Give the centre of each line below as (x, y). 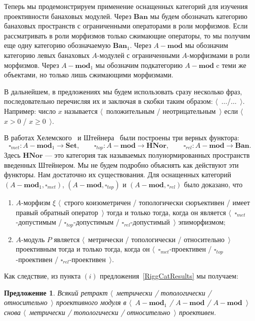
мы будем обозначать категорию (199, 16)
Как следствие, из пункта (42, 276)
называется (81, 111)
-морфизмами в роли (218, 55)
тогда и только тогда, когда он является (166, 212)
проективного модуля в (91, 302)
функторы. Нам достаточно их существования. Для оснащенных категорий (118, 174)
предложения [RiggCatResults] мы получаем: (169, 276)
